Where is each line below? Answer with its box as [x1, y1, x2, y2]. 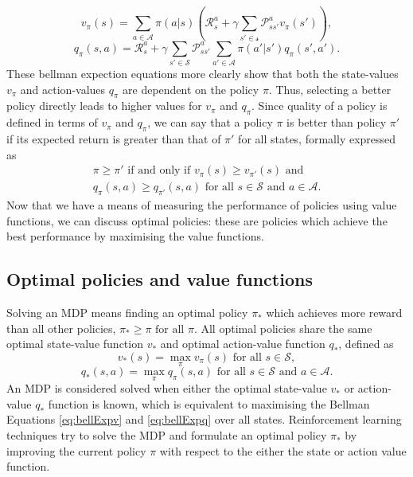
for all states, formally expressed [238, 131, 396, 147]
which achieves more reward [266, 304, 403, 321]
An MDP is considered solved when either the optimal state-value [6, 380, 327, 397]
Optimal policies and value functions [6, 267, 313, 291]
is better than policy [286, 114, 387, 131]
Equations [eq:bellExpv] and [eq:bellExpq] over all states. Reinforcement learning [6, 411, 402, 428]
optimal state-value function [6, 335, 143, 352]
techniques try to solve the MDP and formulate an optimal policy [6, 427, 327, 444]
